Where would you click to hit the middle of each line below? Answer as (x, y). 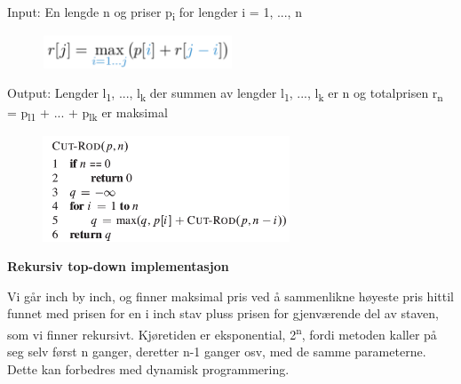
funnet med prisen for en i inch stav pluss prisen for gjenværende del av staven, (223, 313)
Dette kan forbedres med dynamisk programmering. (148, 368)
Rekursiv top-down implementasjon (118, 266)
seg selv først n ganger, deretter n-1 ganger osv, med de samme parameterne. (217, 352)
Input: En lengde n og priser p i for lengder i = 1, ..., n (155, 13)
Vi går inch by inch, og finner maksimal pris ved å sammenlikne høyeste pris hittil (230, 296)
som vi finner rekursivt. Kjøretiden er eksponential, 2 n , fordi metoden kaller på (222, 332)
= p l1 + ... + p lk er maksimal (87, 114)
